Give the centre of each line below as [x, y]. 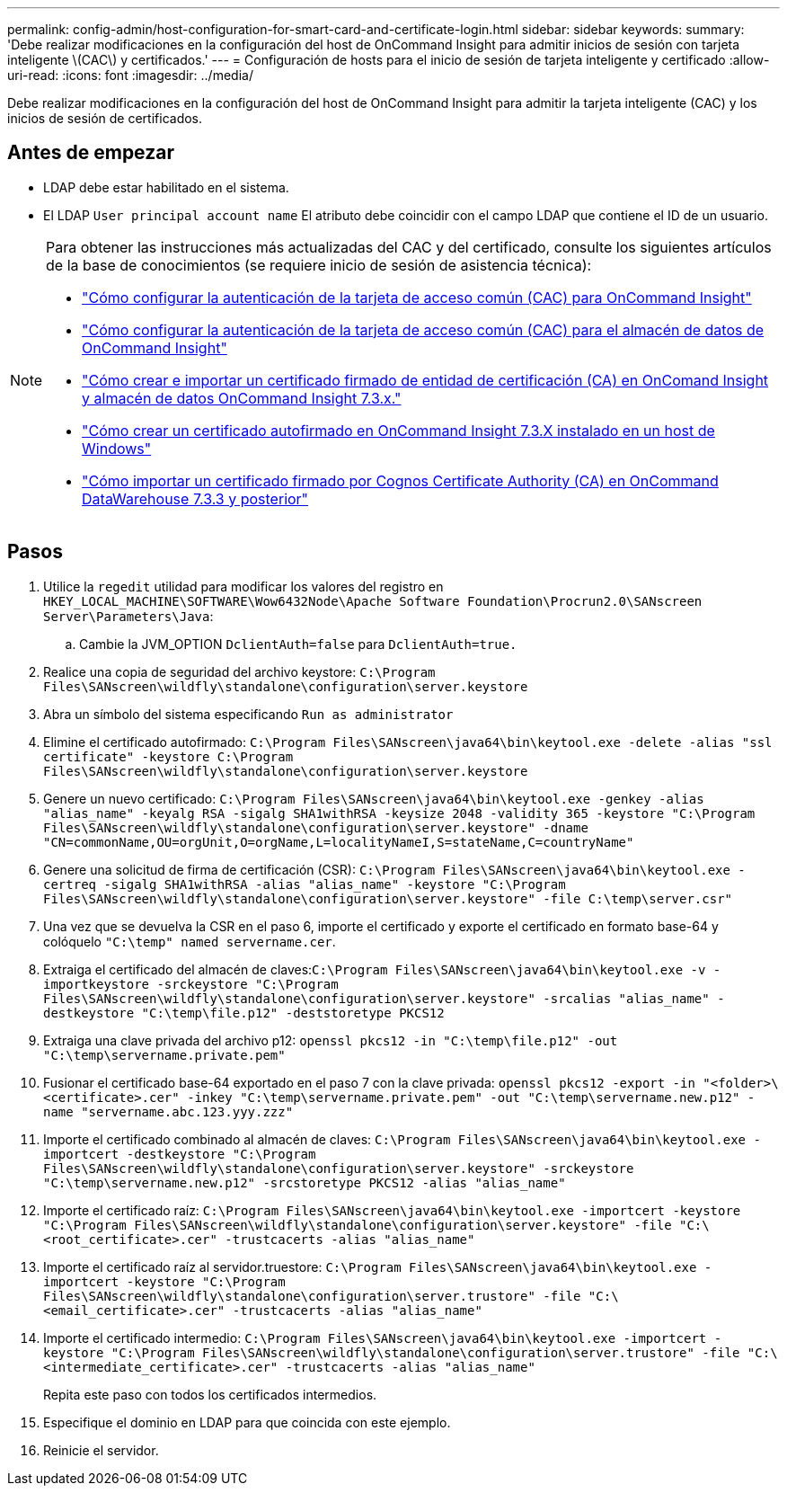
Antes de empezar [91, 153]
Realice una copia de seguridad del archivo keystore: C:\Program [239, 671]
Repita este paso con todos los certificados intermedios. [210, 1394]
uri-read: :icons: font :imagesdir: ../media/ [130, 75]
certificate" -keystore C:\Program [168, 756]
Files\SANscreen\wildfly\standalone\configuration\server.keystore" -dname [316, 827]
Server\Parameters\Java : [128, 616]
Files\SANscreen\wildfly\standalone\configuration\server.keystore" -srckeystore [339, 1168]
